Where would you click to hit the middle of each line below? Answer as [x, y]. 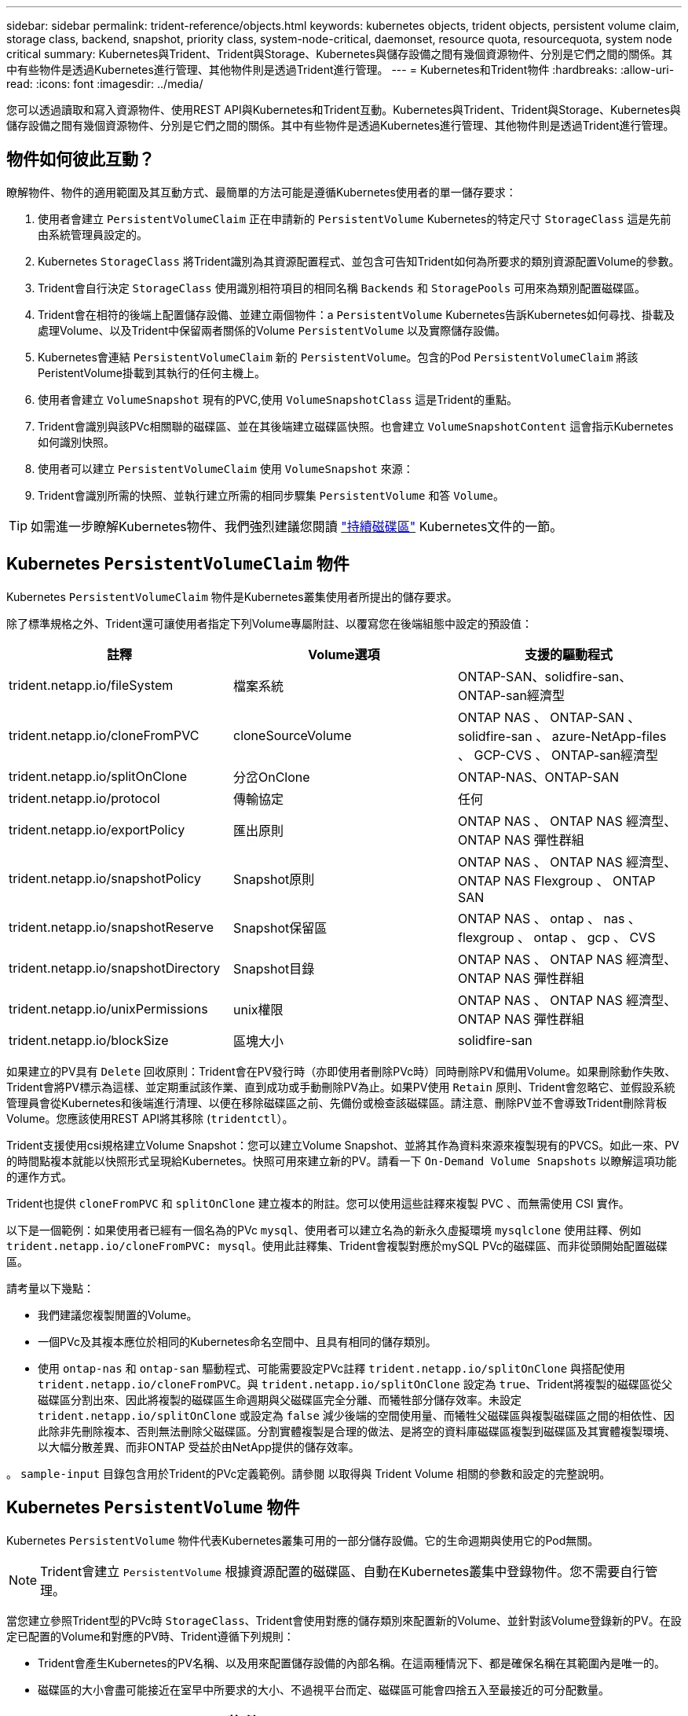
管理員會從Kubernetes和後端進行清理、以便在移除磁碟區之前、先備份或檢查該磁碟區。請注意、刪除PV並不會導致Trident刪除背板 [337, 1102]
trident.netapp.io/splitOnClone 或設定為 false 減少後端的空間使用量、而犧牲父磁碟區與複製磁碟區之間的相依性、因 [356, 1415]
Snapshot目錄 [274, 968]
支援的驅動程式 [568, 654]
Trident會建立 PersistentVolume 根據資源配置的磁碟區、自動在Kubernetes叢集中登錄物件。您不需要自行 [343, 1571]
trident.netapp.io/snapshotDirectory [115, 968]
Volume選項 [344, 654]
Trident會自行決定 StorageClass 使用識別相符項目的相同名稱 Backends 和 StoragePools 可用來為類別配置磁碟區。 [342, 288]
